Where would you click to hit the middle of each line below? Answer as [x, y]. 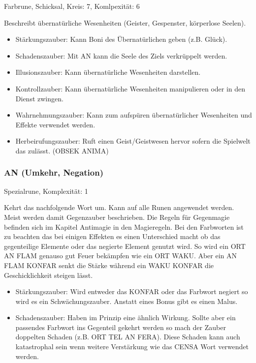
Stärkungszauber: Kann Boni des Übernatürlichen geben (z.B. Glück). [121, 39]
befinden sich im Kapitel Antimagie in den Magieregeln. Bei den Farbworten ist [124, 227]
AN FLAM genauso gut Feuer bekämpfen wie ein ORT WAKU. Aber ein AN [121, 256]
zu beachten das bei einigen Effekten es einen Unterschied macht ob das [112, 236]
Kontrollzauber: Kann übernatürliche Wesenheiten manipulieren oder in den [130, 88]
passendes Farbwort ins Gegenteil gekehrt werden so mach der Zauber [121, 327]
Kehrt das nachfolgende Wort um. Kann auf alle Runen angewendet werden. [119, 207]
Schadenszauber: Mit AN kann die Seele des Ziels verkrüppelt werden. [121, 55]
